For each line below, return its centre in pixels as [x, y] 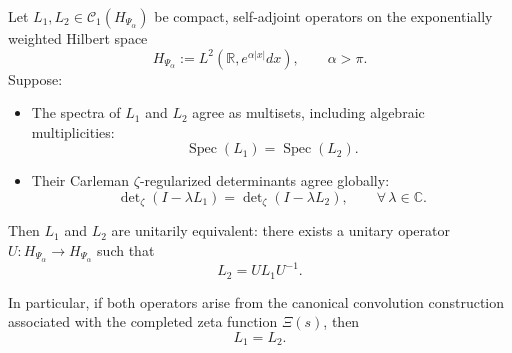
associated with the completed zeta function [143, 321]
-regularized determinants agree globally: [264, 180]
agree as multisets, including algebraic [308, 112]
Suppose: [35, 78]
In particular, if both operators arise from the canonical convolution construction [256, 301]
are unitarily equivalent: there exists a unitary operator [280, 230]
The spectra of [76, 112]
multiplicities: [73, 131]
